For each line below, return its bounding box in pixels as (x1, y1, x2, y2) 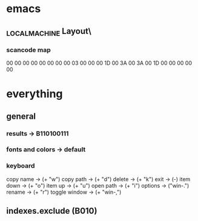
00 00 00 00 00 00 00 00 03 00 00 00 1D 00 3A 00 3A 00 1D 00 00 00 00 (6, 59, 193, 67)
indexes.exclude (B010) (6, 206, 97, 216)
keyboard (6, 162, 35, 170)
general (6, 111, 36, 121)
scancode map (6, 45, 51, 54)
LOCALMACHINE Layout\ (6, 26, 92, 38)
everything (6, 87, 63, 101)
